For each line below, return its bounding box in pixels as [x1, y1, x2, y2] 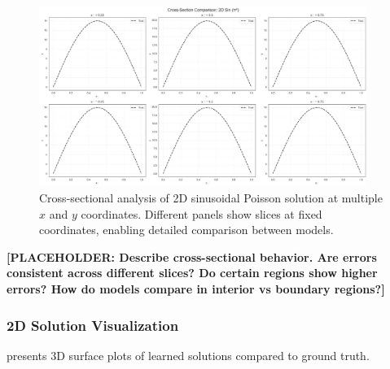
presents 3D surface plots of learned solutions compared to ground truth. [7, 346, 370, 363]
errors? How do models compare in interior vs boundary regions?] [7, 280, 385, 297]
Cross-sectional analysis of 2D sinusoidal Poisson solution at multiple [39, 189, 383, 206]
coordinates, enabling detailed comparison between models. [39, 221, 334, 238]
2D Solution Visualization [7, 315, 179, 335]
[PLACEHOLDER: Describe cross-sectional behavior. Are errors [7, 248, 377, 265]
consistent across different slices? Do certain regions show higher [7, 264, 378, 281]
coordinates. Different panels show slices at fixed [81, 205, 322, 222]
